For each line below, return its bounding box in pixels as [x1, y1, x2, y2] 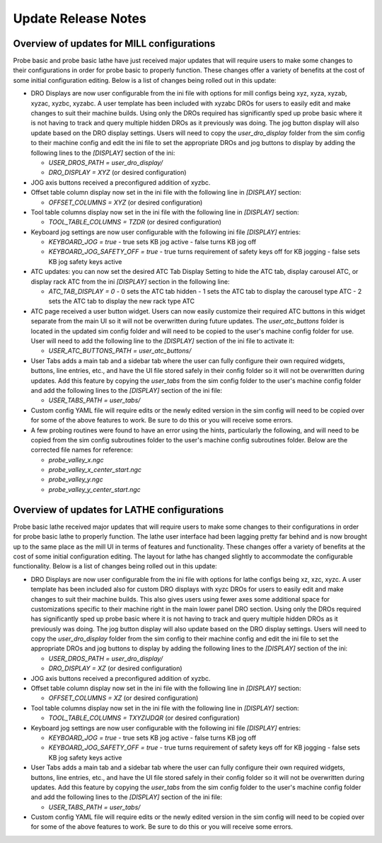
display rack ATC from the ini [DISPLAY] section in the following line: [30, 277, 230, 286]
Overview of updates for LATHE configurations [13, 503, 224, 516]
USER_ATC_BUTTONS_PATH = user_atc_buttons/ [48, 347, 192, 355]
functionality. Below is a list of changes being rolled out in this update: [13, 562, 217, 570]
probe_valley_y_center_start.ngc [48, 485, 141, 493]
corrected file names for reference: [30, 446, 134, 454]
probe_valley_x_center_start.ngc [48, 466, 141, 474]
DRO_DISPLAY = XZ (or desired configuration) [48, 664, 183, 672]
